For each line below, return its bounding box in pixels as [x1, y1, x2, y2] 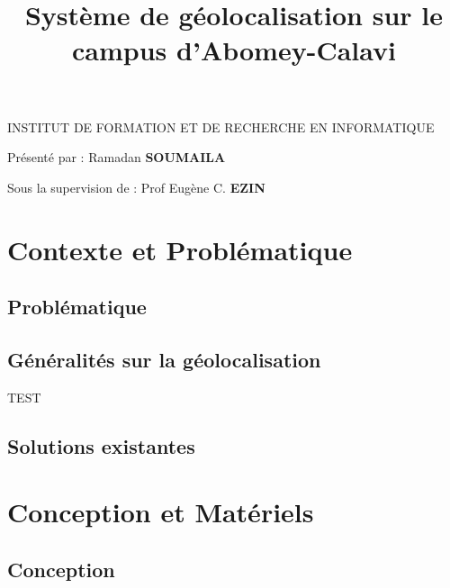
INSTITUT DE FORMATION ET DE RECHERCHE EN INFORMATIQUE [7, 117, 435, 136]
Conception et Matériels [7, 493, 314, 530]
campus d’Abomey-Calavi [72, 32, 396, 68]
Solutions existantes [7, 431, 195, 459]
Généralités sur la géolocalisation [7, 345, 321, 373]
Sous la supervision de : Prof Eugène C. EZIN [7, 177, 265, 196]
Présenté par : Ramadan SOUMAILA [7, 148, 226, 167]
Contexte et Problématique [7, 231, 353, 267]
